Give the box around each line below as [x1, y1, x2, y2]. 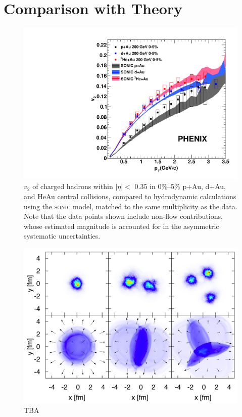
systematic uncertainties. [24, 230, 101, 241]
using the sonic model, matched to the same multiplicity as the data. [24, 201, 237, 211]
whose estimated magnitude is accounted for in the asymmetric [24, 220, 219, 231]
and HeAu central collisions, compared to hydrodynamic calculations [24, 191, 236, 201]
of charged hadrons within [32, 181, 113, 192]
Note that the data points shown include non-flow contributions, [24, 211, 223, 221]
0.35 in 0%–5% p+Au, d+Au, [134, 181, 226, 192]
